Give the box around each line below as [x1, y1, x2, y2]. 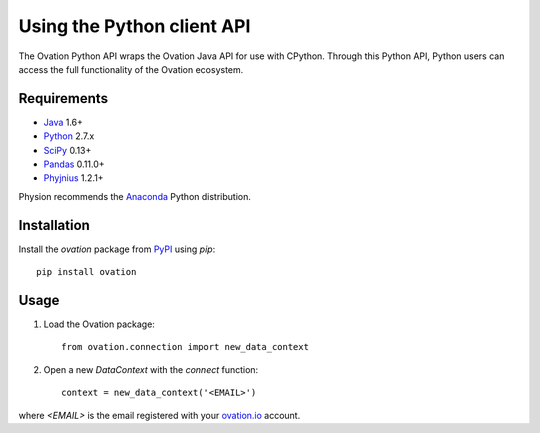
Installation [18, 216, 90, 234]
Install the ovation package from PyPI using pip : [18, 243, 216, 255]
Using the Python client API [18, 15, 251, 37]
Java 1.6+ [43, 116, 84, 128]
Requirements [18, 90, 109, 107]
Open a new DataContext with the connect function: [43, 363, 259, 375]
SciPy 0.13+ [43, 144, 92, 156]
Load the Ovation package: [43, 318, 155, 330]
